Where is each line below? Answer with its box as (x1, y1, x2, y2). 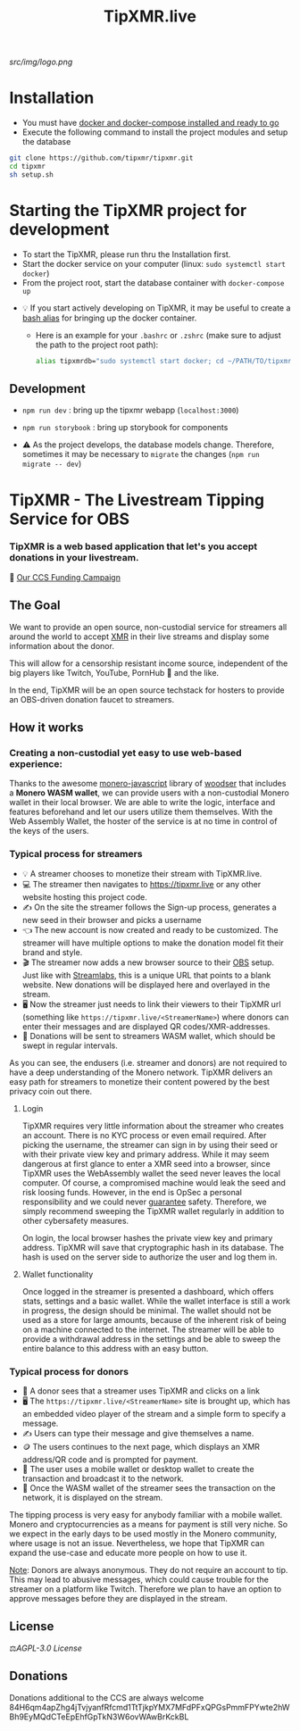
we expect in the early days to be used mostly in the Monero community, (9, 1528, 278, 1539)
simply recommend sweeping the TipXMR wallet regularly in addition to (21, 1205, 285, 1216)
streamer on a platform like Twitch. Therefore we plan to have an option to (9, 1583, 282, 1594)
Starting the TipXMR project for (9, 200, 247, 221)
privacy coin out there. (9, 1086, 92, 1096)
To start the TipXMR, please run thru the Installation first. (21, 248, 231, 260)
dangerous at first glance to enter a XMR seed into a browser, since (21, 1158, 271, 1169)
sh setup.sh (9, 170, 54, 179)
